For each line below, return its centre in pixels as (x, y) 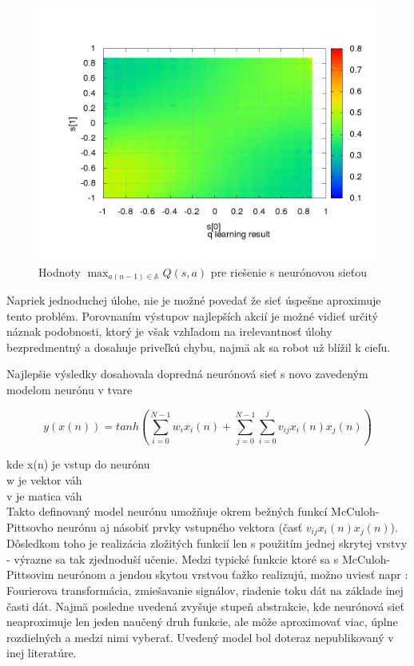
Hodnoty (60, 271)
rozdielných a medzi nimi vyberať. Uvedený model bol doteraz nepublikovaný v (200, 637)
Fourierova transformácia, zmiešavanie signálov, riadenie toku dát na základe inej (205, 590)
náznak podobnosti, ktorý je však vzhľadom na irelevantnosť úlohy (169, 331)
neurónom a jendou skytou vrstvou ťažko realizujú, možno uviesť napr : (233, 574)
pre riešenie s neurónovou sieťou (289, 271)
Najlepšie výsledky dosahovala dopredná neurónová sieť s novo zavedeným (187, 374)
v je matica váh (44, 495)
